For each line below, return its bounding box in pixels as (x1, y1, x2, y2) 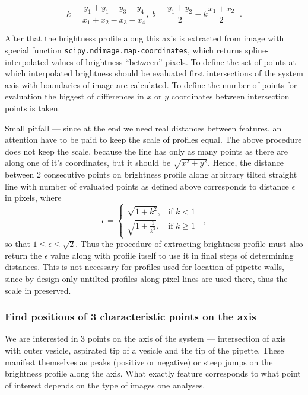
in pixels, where (5, 191, 62, 204)
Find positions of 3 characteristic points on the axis (5, 309, 256, 324)
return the (5, 249, 42, 261)
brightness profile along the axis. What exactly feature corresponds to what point (5, 367, 301, 380)
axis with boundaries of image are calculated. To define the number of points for (5, 78, 297, 91)
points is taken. (5, 101, 61, 114)
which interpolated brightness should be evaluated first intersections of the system (5, 67, 303, 79)
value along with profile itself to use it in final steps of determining (50, 249, 294, 261)
